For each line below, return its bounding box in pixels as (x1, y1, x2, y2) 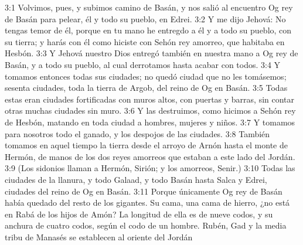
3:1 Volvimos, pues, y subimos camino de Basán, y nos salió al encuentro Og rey (5, 1, 293, 13)
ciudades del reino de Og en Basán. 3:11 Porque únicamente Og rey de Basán (5, 185, 282, 197)
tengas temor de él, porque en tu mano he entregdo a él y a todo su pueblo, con (5, 24, 292, 36)
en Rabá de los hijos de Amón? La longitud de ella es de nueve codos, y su (5, 207, 273, 220)
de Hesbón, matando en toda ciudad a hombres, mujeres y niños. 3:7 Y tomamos (5, 115, 295, 128)
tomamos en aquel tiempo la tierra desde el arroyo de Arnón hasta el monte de (5, 139, 288, 151)
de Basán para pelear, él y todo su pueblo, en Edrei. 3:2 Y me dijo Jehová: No (5, 12, 286, 25)
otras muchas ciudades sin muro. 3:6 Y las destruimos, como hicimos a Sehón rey (5, 104, 296, 117)
